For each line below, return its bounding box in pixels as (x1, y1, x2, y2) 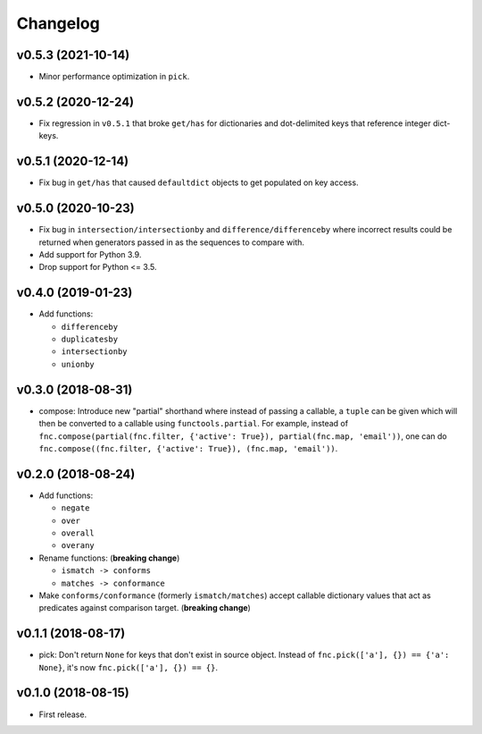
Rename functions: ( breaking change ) (38, 553, 180, 563)
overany (61, 541, 96, 551)
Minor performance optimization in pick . (38, 72, 190, 82)
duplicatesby (61, 334, 119, 344)
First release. (38, 709, 87, 720)
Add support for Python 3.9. (38, 249, 142, 259)
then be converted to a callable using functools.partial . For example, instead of (38, 418, 348, 429)
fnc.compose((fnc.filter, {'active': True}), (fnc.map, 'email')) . (38, 443, 338, 453)
